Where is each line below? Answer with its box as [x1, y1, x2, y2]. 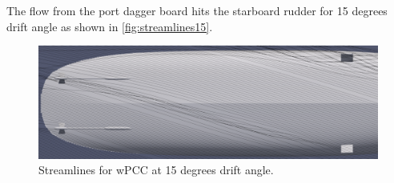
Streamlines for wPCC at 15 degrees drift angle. [38, 161, 274, 178]
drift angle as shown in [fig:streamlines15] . [6, 18, 213, 34]
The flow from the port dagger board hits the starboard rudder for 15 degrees [6, 2, 388, 18]
